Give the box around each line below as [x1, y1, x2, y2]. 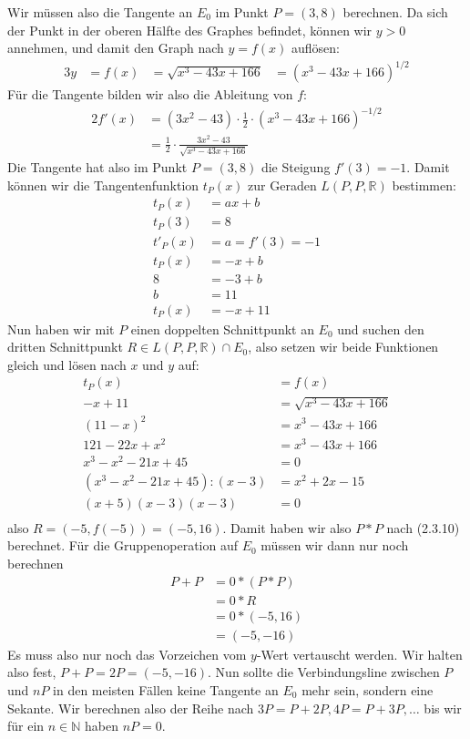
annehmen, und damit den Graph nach [7, 38, 224, 57]
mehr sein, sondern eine [301, 680, 434, 699]
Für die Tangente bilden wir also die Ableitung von [7, 85, 293, 104]
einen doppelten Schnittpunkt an [130, 319, 314, 338]
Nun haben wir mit [7, 319, 115, 338]
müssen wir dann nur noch [261, 536, 409, 555]
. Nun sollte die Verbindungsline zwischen [208, 662, 440, 682]
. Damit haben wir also [222, 518, 352, 537]
